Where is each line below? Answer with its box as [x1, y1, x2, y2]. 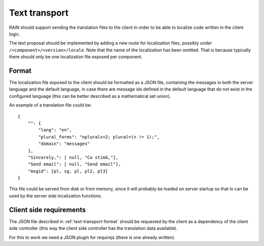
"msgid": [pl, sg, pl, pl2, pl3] [27, 168, 109, 174]
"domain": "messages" [38, 141, 90, 147]
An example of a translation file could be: [9, 102, 92, 108]
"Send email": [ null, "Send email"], [27, 161, 121, 167]
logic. [9, 31, 21, 37]
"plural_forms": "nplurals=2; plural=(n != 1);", [38, 134, 160, 139]
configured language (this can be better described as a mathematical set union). [9, 93, 171, 99]
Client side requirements [9, 205, 86, 214]
